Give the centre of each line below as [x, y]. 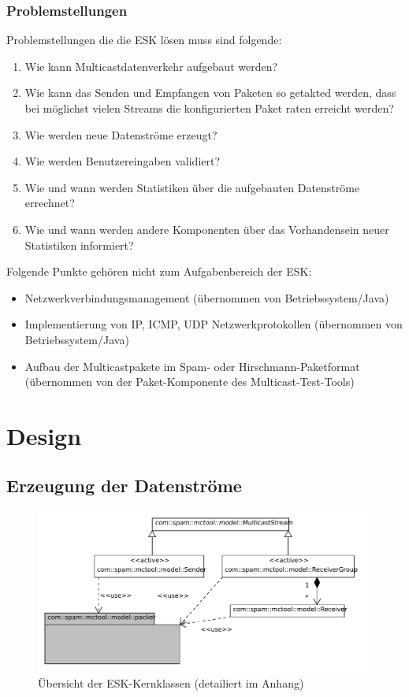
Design [44, 435]
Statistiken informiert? [79, 245]
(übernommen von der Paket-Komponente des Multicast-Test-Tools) [190, 382]
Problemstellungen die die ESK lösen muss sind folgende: [144, 40]
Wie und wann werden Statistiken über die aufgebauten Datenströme [192, 187]
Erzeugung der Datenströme [124, 486]
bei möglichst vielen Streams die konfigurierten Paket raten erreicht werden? [209, 108]
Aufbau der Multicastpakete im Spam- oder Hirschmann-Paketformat [192, 366]
